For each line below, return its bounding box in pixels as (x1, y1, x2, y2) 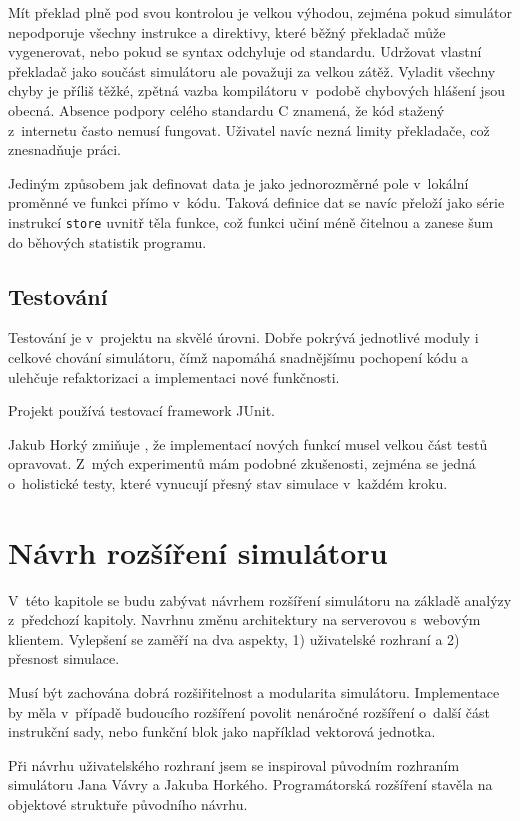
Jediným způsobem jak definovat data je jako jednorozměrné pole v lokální (8, 172, 469, 193)
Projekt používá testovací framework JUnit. (8, 400, 275, 421)
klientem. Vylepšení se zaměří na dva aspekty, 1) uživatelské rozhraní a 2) (8, 628, 460, 649)
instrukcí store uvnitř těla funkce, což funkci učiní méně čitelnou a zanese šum (8, 211, 494, 232)
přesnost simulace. (8, 648, 120, 669)
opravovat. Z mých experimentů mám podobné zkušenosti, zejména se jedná (8, 453, 476, 474)
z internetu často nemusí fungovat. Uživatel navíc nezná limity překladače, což (8, 119, 490, 140)
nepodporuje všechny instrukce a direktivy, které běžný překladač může (8, 21, 446, 42)
